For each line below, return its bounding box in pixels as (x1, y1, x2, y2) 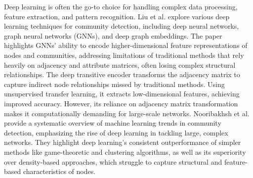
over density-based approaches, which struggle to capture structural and (4, 156, 222, 167)
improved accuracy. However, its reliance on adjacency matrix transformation (4, 98, 238, 108)
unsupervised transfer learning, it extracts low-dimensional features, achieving (4, 89, 240, 99)
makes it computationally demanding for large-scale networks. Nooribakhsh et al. (4, 108, 250, 118)
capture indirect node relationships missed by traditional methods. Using (4, 79, 225, 89)
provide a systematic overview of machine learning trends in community (4, 118, 221, 128)
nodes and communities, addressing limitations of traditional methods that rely (4, 49, 244, 60)
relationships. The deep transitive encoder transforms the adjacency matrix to (4, 69, 240, 80)
